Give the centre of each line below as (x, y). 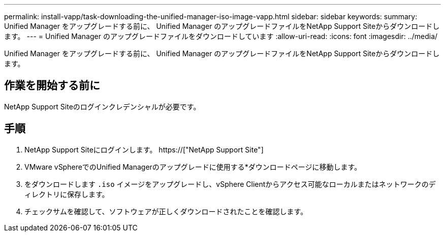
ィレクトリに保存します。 (67, 194)
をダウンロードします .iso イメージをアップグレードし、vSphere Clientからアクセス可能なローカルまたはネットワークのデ (230, 184)
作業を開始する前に (52, 86)
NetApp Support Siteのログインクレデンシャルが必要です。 (102, 106)
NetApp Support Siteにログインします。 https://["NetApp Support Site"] (144, 149)
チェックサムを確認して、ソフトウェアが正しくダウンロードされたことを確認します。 (166, 211)
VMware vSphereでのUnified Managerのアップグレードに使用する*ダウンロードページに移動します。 (193, 167)
